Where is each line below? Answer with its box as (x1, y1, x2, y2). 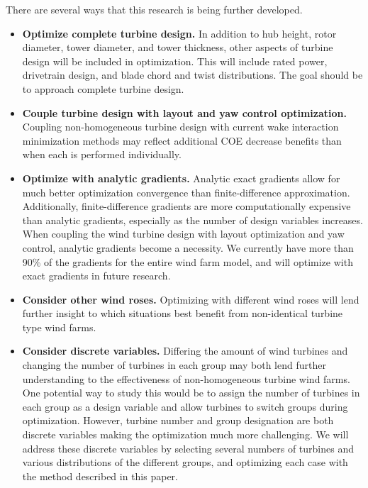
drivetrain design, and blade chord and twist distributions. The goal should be (22, 67, 363, 82)
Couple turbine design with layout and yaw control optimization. (22, 105, 347, 120)
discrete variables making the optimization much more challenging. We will (22, 427, 349, 442)
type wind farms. (22, 319, 96, 334)
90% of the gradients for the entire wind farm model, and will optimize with (22, 254, 353, 269)
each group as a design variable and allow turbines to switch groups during (22, 399, 348, 414)
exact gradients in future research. (22, 268, 171, 283)
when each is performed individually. (22, 147, 182, 162)
